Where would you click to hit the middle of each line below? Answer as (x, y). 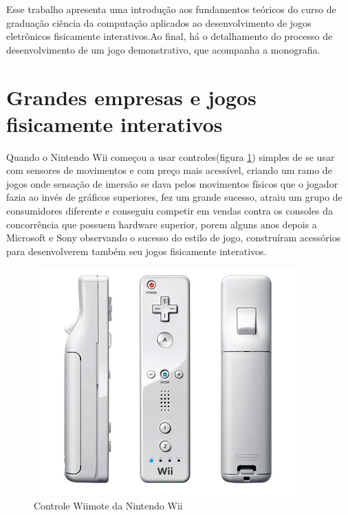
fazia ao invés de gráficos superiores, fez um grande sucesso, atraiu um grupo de (174, 197)
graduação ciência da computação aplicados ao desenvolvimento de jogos (159, 22)
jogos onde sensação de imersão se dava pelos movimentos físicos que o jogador (172, 183)
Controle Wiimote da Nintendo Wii (108, 506)
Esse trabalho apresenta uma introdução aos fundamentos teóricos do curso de (171, 9)
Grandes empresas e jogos (131, 97)
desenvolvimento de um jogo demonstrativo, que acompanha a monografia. (163, 49)
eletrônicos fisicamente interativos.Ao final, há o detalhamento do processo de (170, 36)
